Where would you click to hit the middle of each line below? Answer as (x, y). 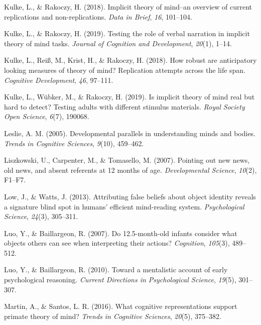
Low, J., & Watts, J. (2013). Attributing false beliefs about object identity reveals (130, 196)
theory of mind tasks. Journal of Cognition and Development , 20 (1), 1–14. (118, 43)
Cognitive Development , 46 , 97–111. (59, 80)
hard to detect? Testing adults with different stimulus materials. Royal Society (124, 106)
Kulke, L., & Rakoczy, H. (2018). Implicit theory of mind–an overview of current (128, 7)
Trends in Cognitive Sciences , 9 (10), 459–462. (74, 143)
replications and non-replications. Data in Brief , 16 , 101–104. (98, 16)
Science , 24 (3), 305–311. (41, 216)
